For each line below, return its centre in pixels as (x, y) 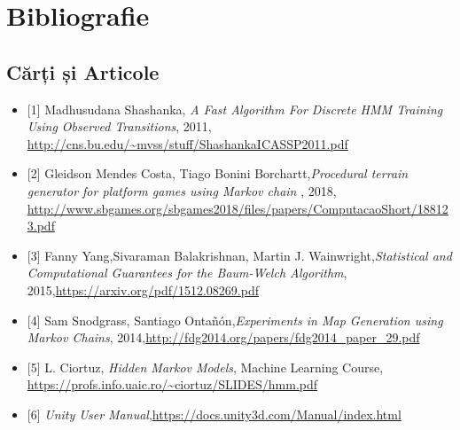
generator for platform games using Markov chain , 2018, (182, 190)
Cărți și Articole (83, 71)
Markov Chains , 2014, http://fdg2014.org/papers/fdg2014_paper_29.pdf (223, 337)
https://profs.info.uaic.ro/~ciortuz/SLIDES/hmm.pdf (172, 384)
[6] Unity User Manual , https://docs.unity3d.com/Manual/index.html (214, 414)
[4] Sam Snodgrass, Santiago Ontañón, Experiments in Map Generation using (235, 320)
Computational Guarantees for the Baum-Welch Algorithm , (187, 273)
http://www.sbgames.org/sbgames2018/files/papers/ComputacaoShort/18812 (238, 208)
